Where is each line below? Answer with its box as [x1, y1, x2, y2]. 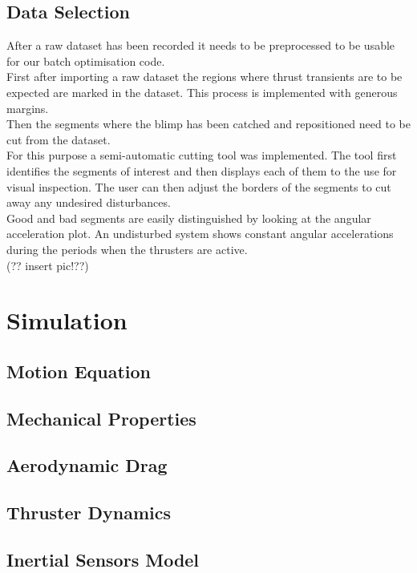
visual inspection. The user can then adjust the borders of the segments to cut [6, 178, 391, 195]
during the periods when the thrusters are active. [6, 240, 248, 257]
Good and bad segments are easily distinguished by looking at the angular [6, 209, 371, 226]
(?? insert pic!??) [6, 256, 89, 273]
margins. [6, 99, 49, 116]
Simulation [6, 304, 128, 337]
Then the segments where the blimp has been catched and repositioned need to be [6, 115, 411, 132]
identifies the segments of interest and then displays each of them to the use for [6, 162, 397, 179]
